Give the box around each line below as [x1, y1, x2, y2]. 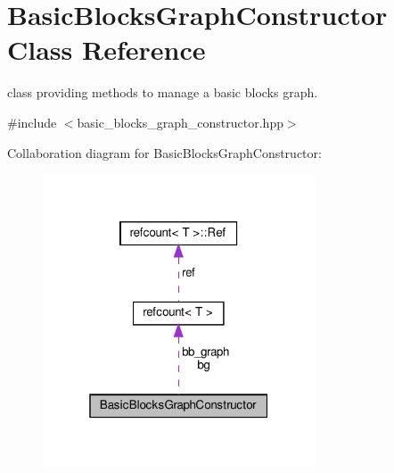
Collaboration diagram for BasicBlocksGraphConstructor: [7, 143, 322, 162]
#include [7, 112, 57, 131]
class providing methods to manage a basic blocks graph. [7, 83, 318, 102]
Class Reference [7, 31, 206, 68]
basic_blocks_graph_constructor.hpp [77, 112, 283, 131]
